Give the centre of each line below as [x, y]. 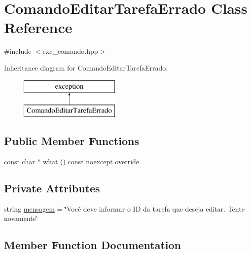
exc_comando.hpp [70, 51]
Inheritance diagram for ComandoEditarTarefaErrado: [86, 67]
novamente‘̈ [21, 218]
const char [19, 161]
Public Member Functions [72, 141]
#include [18, 51]
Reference [38, 27]
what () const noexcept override [91, 161]
